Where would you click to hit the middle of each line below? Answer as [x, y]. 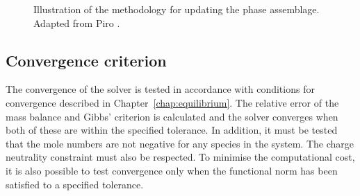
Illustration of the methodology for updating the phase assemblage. [177, 9]
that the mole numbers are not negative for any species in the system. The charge [180, 143]
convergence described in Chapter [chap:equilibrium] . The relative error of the [172, 102]
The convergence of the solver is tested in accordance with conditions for [160, 89]
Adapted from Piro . [77, 23]
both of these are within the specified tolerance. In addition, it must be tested [172, 130]
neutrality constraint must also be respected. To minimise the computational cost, [180, 157]
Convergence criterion [86, 60]
